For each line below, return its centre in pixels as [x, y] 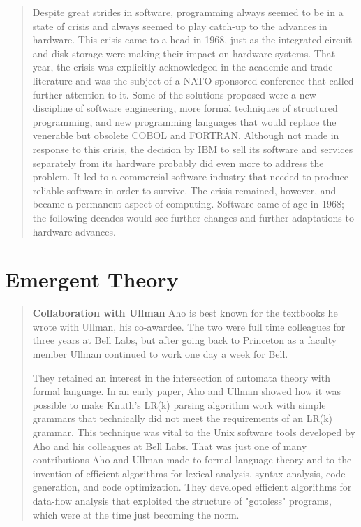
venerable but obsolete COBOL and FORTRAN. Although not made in [186, 135]
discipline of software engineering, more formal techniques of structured [185, 108]
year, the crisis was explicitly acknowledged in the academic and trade [183, 67]
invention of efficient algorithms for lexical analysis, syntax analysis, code [189, 473]
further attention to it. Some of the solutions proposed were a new [174, 94]
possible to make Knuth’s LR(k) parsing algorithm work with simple [179, 404]
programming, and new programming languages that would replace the [184, 121]
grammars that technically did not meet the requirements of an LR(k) [183, 418]
